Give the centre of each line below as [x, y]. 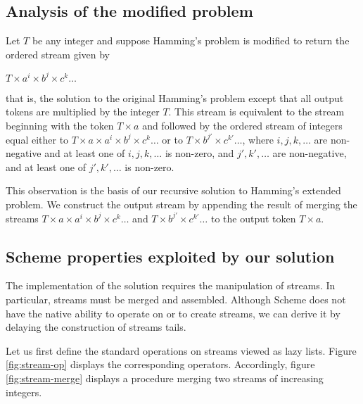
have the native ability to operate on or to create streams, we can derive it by [173, 313]
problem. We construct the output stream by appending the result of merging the [181, 204]
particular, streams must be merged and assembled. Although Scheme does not [176, 299]
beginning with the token [60, 126]
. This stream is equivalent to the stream [256, 112]
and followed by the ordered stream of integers [242, 126]
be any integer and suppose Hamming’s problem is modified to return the [191, 40]
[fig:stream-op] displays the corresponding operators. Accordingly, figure [160, 364]
